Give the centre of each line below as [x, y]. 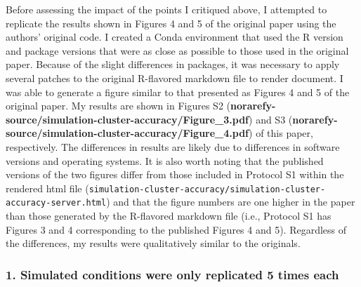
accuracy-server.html [56, 203]
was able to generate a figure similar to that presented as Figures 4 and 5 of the [178, 92]
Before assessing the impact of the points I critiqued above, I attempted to [166, 9]
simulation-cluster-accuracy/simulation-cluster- [207, 189]
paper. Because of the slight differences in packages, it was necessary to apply [173, 64]
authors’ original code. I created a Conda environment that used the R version [175, 37]
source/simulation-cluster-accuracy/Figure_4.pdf [127, 133]
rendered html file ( [47, 188]
